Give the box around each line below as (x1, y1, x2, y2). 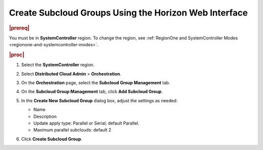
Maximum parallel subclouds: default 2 (33, 127, 112, 133)
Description (33, 113, 57, 119)
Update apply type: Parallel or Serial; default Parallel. (33, 120, 140, 126)
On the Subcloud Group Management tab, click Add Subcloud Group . (21, 89, 163, 94)
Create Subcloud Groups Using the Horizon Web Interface (9, 7, 248, 18)
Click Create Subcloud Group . (21, 136, 82, 142)
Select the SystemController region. (21, 62, 94, 68)
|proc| (9, 51, 24, 58)
